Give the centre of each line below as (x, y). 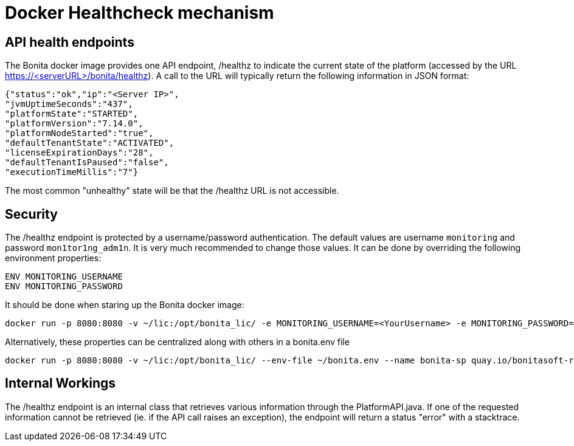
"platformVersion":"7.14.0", (74, 124)
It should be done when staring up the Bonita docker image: (125, 305)
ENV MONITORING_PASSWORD (64, 286)
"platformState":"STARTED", (72, 114)
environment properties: (53, 258)
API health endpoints (70, 42)
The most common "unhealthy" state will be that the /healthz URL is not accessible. (172, 191)
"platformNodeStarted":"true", (79, 133)
